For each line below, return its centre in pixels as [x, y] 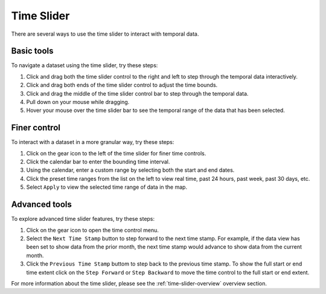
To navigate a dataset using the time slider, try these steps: [85, 65]
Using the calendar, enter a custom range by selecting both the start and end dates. [130, 170]
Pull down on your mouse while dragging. [78, 102]
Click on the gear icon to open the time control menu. [93, 230]
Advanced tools [42, 205]
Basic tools [32, 51]
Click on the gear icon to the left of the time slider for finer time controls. [116, 153]
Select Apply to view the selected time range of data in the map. [107, 187]
